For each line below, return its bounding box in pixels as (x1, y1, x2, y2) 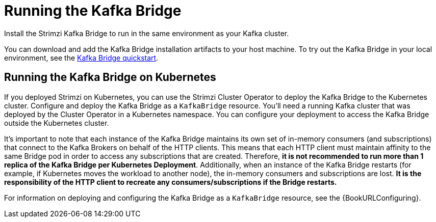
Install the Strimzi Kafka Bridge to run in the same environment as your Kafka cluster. (4, 29, 289, 38)
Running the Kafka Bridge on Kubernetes (4, 71, 216, 84)
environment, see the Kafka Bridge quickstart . (4, 53, 159, 62)
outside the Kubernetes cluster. (4, 118, 109, 127)
